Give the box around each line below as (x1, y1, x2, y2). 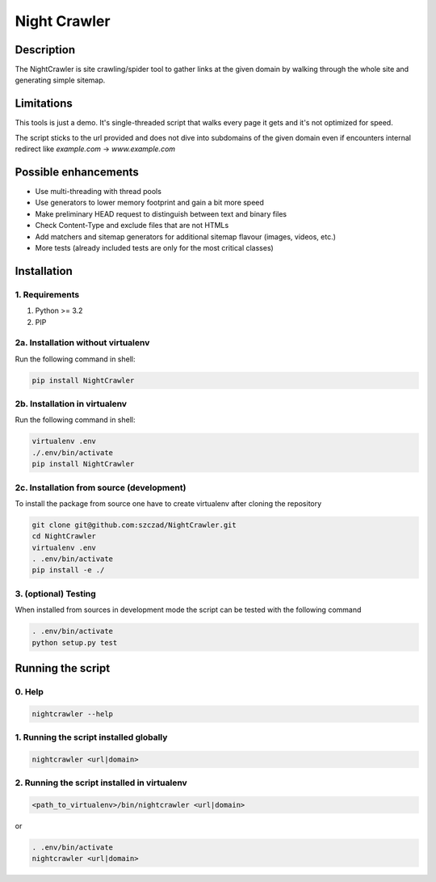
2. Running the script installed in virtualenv (15, 777, 187, 788)
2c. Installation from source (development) (15, 482, 187, 493)
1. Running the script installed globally (15, 732, 168, 743)
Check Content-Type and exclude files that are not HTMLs (35, 221, 229, 230)
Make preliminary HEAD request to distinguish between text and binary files (35, 209, 287, 218)
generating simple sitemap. (15, 75, 106, 85)
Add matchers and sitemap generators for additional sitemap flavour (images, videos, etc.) (35, 231, 337, 242)
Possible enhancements (15, 165, 139, 179)
